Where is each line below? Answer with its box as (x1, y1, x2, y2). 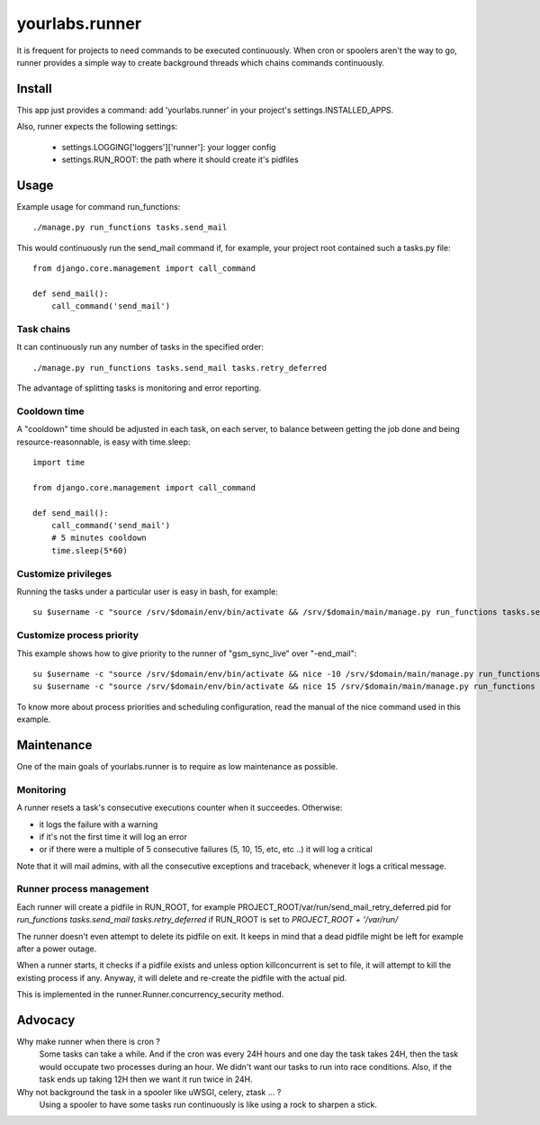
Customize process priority (16, 629, 139, 642)
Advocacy (16, 1012, 76, 1028)
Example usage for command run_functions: (16, 201, 181, 211)
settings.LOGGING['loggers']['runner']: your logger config (61, 141, 276, 152)
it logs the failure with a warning (39, 819, 158, 830)
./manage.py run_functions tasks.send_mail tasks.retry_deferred (32, 363, 328, 373)
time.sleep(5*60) (50, 545, 128, 555)
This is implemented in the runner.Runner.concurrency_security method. (16, 989, 284, 1000)
